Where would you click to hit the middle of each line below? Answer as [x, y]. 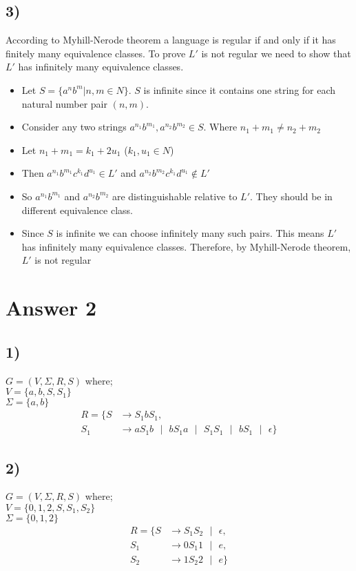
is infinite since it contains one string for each [240, 89]
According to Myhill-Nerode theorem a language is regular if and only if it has [171, 40]
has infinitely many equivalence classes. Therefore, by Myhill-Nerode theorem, [186, 246]
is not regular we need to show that [276, 53]
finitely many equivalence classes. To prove [96, 53]
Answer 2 [51, 308]
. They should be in [291, 196]
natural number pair [65, 103]
